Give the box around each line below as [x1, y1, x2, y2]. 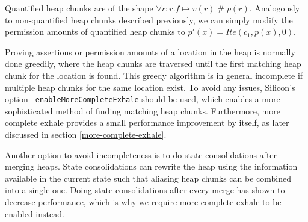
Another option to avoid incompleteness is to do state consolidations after [5, 148, 277, 161]
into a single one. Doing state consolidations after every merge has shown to [5, 183, 285, 196]
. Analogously [249, 2, 300, 14]
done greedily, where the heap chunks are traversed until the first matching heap [5, 57, 301, 70]
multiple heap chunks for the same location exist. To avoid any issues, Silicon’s [5, 81, 295, 93]
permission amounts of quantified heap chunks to [5, 25, 185, 38]
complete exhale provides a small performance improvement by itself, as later [5, 116, 289, 129]
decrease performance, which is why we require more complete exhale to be [5, 195, 282, 208]
